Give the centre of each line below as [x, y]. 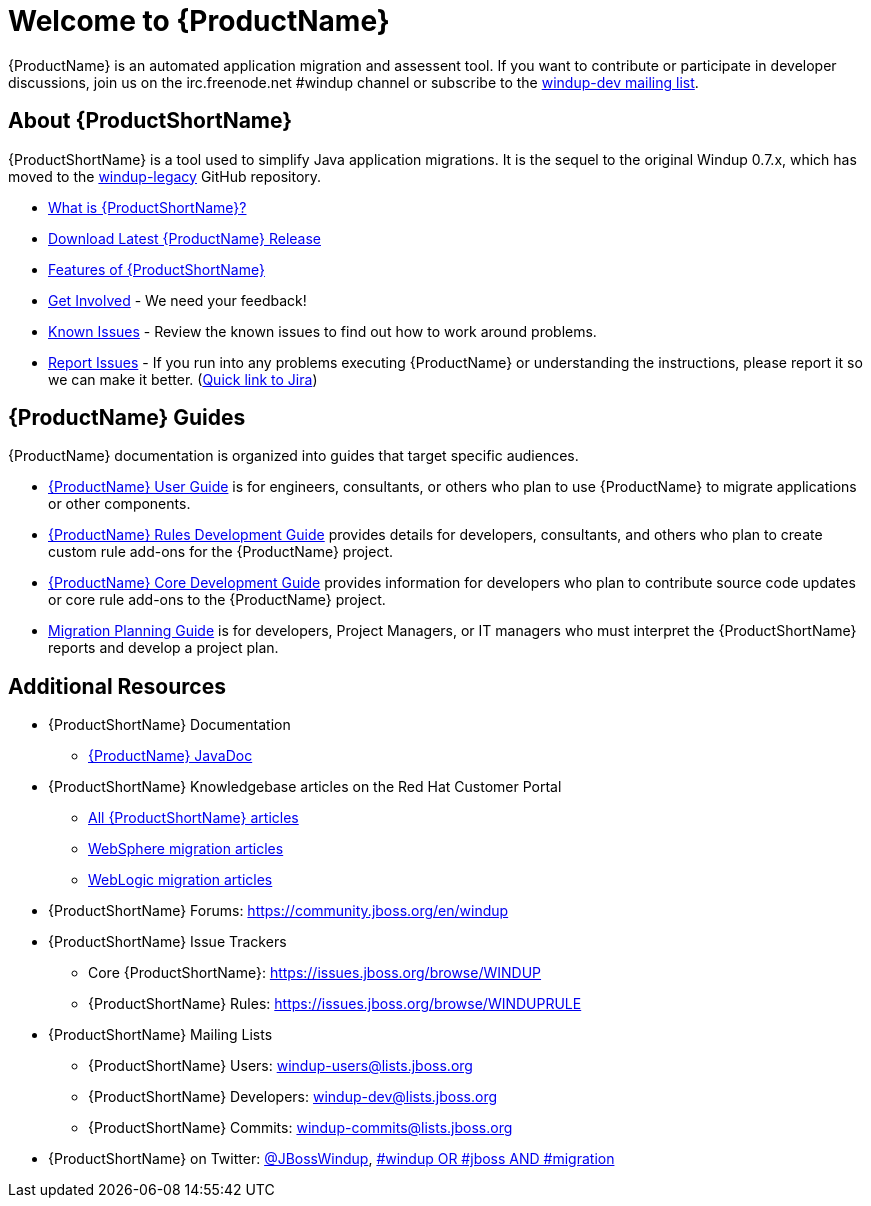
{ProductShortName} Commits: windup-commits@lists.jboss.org [300, 1128]
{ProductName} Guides [127, 418]
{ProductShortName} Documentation [169, 725]
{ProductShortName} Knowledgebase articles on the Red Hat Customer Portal [305, 787]
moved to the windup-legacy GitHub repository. [165, 176]
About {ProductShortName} [150, 121]
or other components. [119, 504]
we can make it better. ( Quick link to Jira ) [183, 379]
